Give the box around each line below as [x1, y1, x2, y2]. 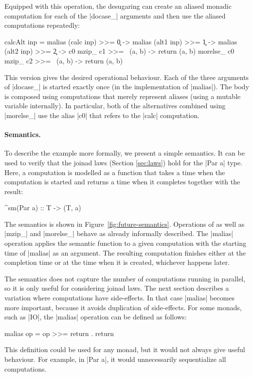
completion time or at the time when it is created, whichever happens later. [4, 257, 230, 267]
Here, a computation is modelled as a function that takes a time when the [4, 167, 225, 177]
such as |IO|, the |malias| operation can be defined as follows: [4, 312, 187, 322]
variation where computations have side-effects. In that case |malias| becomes [4, 293, 235, 303]
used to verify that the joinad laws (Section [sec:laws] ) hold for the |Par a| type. [4, 157, 243, 167]
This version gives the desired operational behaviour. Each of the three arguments [4, 72, 249, 82]
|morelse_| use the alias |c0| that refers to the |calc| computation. [4, 110, 199, 120]
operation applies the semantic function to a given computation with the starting [4, 238, 246, 248]
